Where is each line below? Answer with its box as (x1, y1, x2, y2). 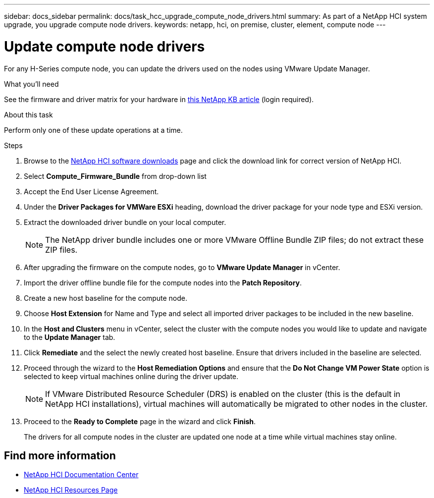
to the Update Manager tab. (24, 332, 115, 341)
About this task (4, 110, 53, 119)
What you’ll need (4, 79, 59, 88)
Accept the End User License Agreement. (24, 187, 159, 196)
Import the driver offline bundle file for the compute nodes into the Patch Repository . (24, 278, 302, 287)
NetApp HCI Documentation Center (24, 470, 139, 479)
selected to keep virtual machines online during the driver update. (24, 372, 239, 381)
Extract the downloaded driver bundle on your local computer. (24, 218, 226, 226)
